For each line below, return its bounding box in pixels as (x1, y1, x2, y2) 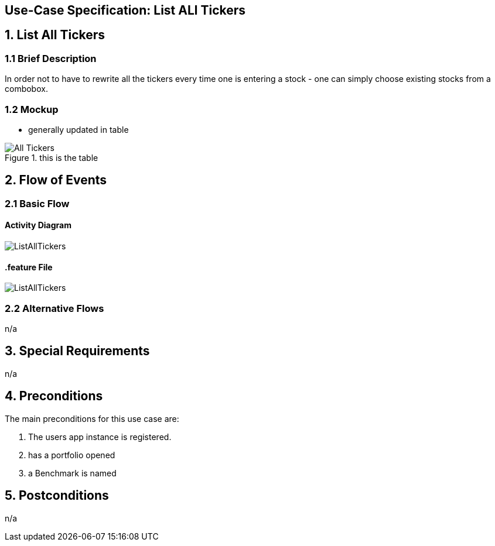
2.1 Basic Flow (5, 197, 70, 210)
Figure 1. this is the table (5, 152, 98, 163)
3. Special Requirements (5, 344, 150, 359)
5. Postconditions (5, 488, 109, 503)
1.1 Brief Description (5, 52, 97, 64)
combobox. (5, 84, 48, 94)
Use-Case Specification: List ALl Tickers (5, 3, 246, 18)
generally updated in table (28, 124, 129, 135)
